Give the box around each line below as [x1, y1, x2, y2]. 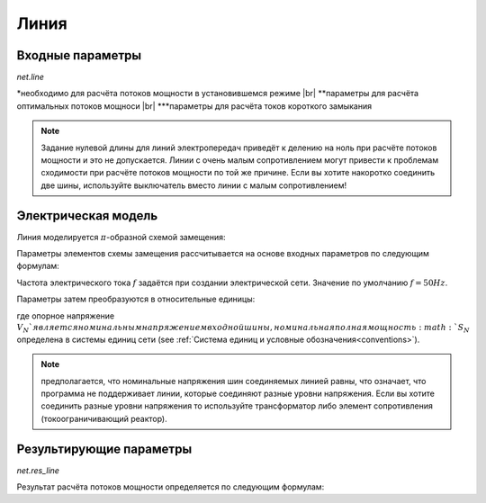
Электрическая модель [16, 208, 158, 223]
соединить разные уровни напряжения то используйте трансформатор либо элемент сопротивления [40, 400, 434, 411]
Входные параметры [16, 48, 142, 63]
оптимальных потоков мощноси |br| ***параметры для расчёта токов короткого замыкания [16, 100, 373, 112]
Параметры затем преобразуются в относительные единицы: [16, 293, 256, 305]
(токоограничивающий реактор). [40, 413, 167, 424]
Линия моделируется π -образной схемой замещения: [16, 231, 226, 242]
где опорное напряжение [16, 310, 115, 321]
